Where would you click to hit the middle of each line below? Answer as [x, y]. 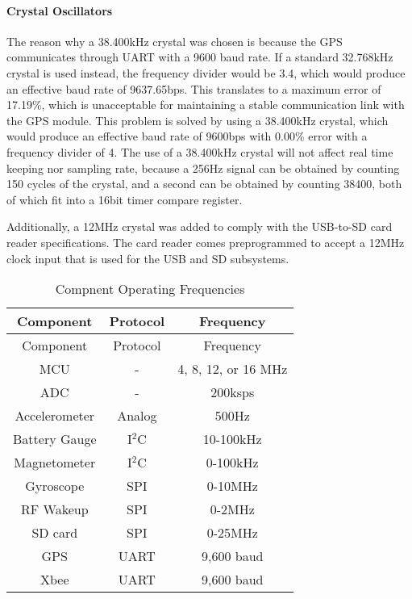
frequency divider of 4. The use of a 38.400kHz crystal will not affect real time [200, 151]
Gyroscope [55, 486]
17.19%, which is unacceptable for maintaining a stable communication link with [206, 105]
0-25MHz [232, 533]
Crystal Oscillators [60, 10]
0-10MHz [232, 486]
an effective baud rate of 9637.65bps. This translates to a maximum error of [194, 88]
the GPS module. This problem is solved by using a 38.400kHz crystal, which [198, 120]
